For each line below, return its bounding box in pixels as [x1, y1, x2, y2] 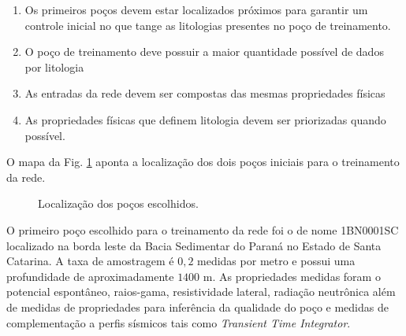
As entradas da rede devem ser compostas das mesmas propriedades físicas [24, 85, 386, 102]
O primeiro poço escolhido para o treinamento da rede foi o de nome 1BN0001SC [6, 221, 399, 238]
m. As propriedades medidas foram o [203, 268, 381, 284]
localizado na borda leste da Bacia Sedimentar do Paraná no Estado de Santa [6, 237, 382, 253]
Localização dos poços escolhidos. [38, 195, 199, 212]
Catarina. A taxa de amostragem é [6, 253, 174, 269]
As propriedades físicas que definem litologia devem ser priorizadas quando [24, 111, 386, 127]
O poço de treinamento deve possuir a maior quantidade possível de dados [24, 43, 384, 60]
